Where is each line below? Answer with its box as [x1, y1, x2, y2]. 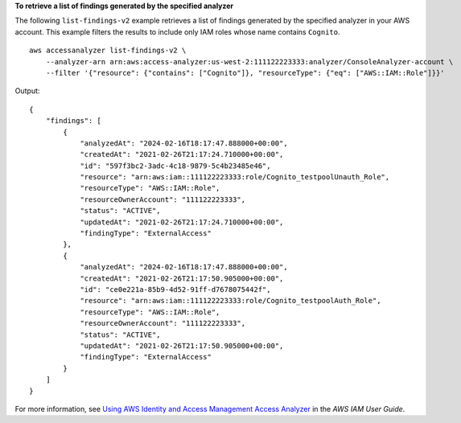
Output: [14, 86, 40, 96]
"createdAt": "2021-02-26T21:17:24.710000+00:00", [80, 150, 284, 159]
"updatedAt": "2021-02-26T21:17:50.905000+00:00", [80, 341, 284, 350]
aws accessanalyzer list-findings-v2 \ [29, 46, 187, 55]
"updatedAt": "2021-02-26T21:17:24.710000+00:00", [80, 217, 284, 227]
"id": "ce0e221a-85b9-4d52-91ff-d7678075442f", [80, 285, 271, 294]
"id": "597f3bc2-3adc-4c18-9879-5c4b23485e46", [80, 161, 271, 170]
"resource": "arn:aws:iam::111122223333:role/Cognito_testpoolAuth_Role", [80, 296, 381, 306]
